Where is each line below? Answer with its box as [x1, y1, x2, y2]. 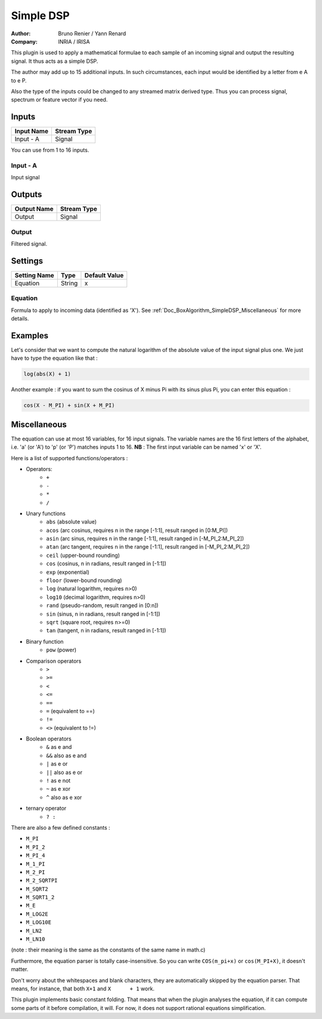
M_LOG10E [26, 919, 52, 926]
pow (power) [46, 646, 77, 654]
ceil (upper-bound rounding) [46, 552, 120, 559]
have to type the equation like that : [11, 354, 98, 362]
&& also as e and [46, 752, 86, 759]
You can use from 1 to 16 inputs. [11, 146, 89, 154]
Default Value [84, 271, 124, 279]
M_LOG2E [26, 910, 49, 917]
